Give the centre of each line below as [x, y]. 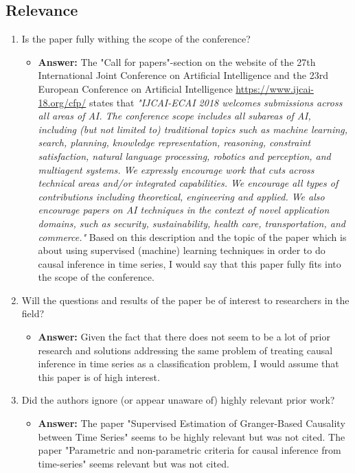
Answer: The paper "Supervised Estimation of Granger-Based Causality [192, 423]
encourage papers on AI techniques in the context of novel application [184, 210]
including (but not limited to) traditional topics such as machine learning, [193, 129]
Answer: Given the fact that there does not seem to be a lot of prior [184, 337]
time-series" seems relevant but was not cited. [134, 463]
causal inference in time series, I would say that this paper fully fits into [190, 263]
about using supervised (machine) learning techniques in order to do [182, 250]
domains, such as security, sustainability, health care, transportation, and [192, 223]
